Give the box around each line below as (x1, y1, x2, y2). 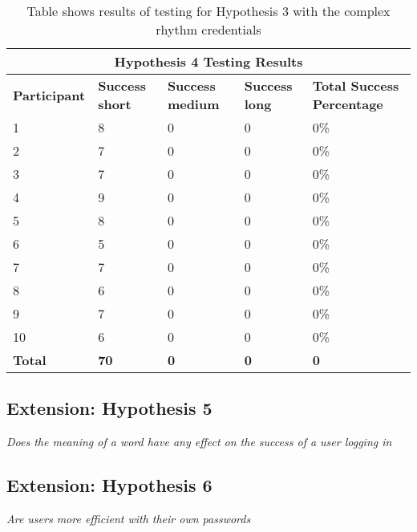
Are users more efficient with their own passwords (6, 510, 251, 526)
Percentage (312, 95, 383, 113)
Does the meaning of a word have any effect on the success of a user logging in (6, 433, 392, 450)
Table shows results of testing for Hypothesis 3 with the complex (26, 2, 391, 20)
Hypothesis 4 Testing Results (114, 52, 303, 71)
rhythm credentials (156, 20, 261, 39)
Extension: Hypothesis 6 (6, 473, 213, 497)
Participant (13, 85, 86, 104)
